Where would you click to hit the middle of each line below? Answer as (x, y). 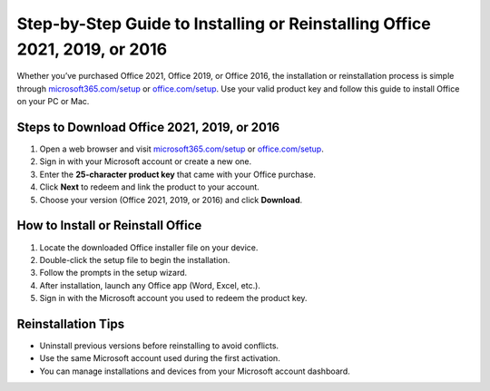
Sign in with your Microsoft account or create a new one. (146, 161)
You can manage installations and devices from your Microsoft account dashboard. (195, 371)
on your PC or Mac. (53, 102)
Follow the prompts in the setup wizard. (113, 273)
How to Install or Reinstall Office (109, 225)
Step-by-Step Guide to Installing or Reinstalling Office (224, 24)
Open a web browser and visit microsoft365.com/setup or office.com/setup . (181, 149)
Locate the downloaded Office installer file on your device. (149, 247)
